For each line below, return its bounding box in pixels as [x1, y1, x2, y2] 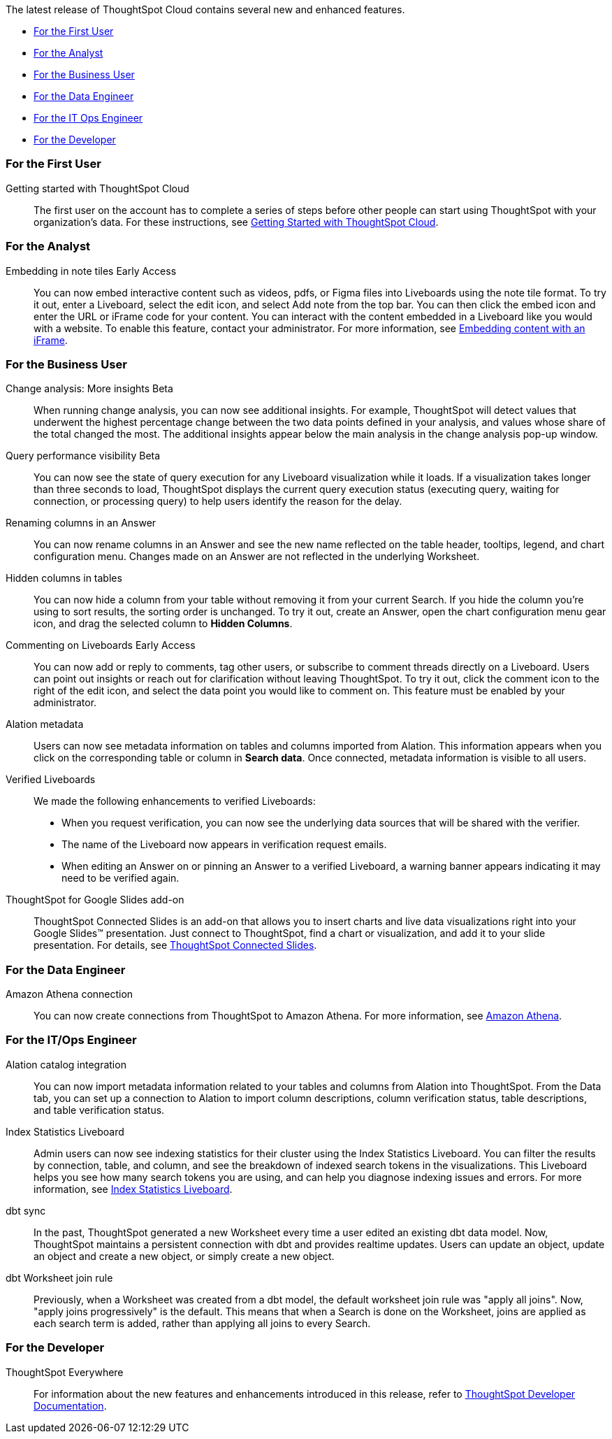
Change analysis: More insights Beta [6, 382, 173, 395]
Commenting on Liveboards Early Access [6, 639, 196, 652]
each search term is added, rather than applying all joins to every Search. [34, 1317, 371, 1329]
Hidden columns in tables [6, 572, 122, 585]
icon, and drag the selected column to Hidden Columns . [34, 617, 293, 630]
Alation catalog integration [6, 1058, 126, 1071]
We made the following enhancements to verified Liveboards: [34, 795, 316, 808]
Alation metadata [6, 718, 84, 731]
